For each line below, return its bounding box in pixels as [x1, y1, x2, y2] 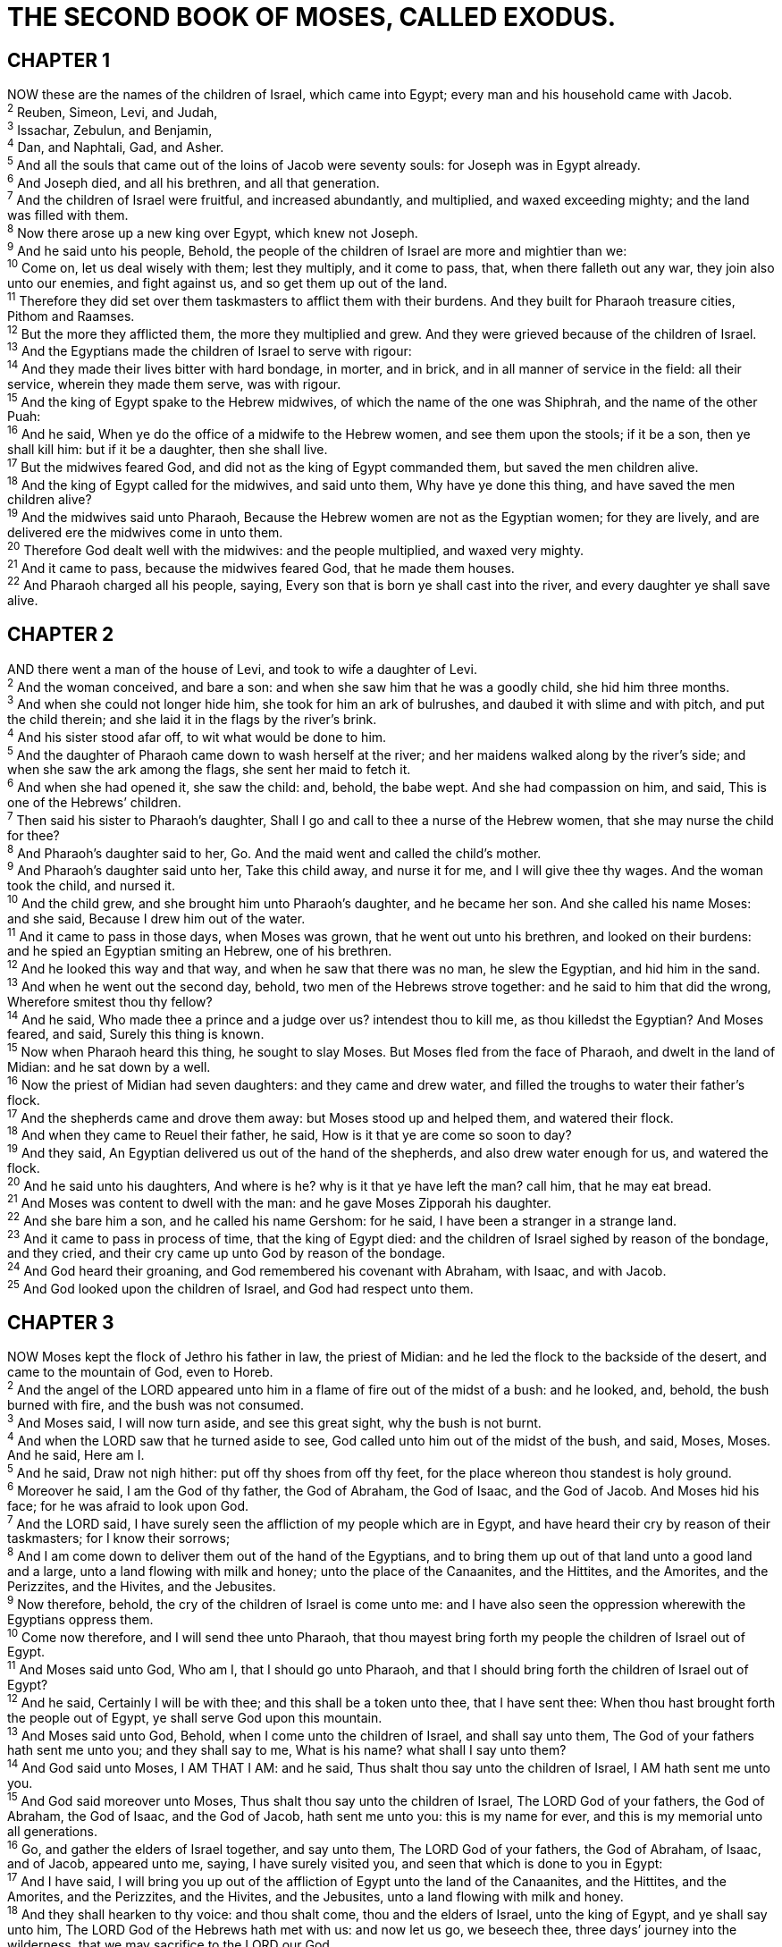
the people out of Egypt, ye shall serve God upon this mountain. [7, 1709, 383, 1725]
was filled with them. [7, 207, 129, 223]
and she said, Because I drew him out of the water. [7, 910, 306, 926]
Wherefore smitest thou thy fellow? [7, 993, 213, 1009]
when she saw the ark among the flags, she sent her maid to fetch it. [7, 762, 411, 778]
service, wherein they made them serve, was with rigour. [7, 375, 341, 392]
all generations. [7, 1823, 97, 1839]
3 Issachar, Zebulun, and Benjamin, [7, 119, 213, 138]
